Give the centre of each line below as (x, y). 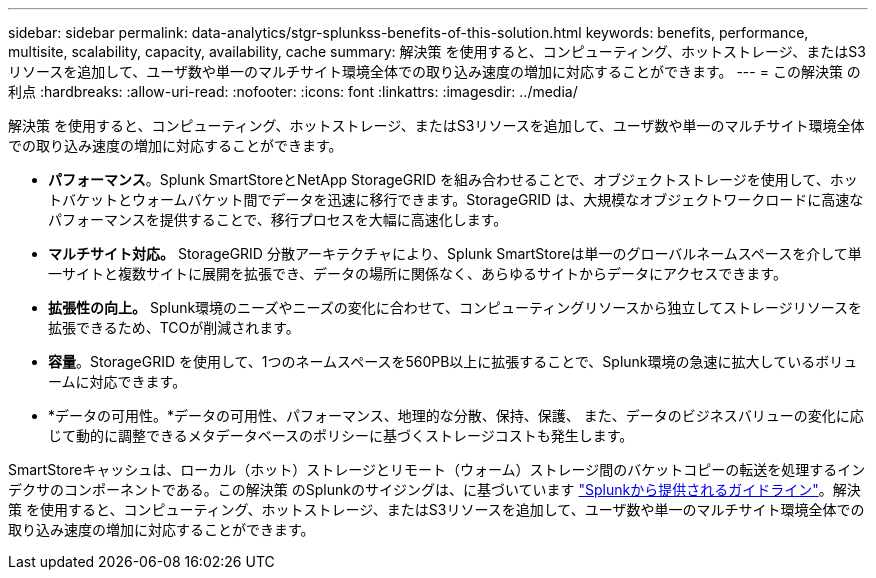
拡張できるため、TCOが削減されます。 (174, 327)
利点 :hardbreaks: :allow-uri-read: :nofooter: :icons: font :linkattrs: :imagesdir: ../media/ (293, 91)
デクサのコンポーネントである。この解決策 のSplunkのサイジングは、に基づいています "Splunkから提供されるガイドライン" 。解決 (434, 489)
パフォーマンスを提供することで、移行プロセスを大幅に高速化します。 (278, 219)
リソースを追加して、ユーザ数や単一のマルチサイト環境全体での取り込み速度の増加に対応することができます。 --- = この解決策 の (434, 71)
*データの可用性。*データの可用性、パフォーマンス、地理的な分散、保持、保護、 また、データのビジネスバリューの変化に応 (456, 415)
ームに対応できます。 (117, 381)
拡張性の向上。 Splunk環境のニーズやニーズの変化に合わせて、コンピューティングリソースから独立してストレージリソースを (455, 307)
